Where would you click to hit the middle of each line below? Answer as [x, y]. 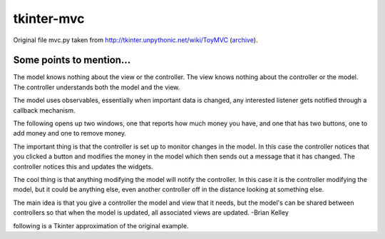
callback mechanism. [44, 110]
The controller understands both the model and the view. [97, 87]
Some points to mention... [72, 60]
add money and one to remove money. [70, 133]
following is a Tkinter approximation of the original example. [101, 225]
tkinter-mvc [49, 19]
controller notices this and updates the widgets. [83, 166]
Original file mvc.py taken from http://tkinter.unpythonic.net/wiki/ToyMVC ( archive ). [135, 40]
